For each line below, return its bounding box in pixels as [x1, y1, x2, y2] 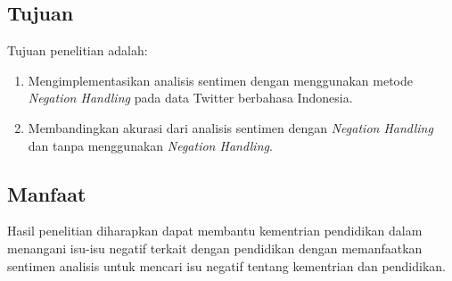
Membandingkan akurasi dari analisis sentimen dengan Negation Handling [28, 118, 433, 136]
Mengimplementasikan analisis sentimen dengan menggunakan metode [28, 70, 413, 89]
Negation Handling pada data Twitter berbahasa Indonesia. [28, 88, 353, 107]
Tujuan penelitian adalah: [7, 41, 148, 60]
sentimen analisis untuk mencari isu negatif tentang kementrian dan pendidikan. [7, 256, 446, 275]
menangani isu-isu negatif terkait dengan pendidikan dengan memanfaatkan [7, 238, 423, 257]
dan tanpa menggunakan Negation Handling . [28, 136, 273, 154]
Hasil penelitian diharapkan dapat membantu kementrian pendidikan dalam [7, 221, 423, 240]
